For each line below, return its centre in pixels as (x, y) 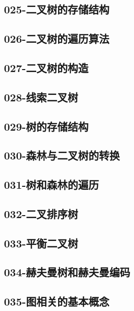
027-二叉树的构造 (46, 67)
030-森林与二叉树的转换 (62, 155)
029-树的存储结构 (46, 126)
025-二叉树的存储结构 (57, 9)
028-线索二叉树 (41, 97)
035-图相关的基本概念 (57, 301)
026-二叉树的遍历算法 (57, 39)
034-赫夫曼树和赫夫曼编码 (67, 272)
